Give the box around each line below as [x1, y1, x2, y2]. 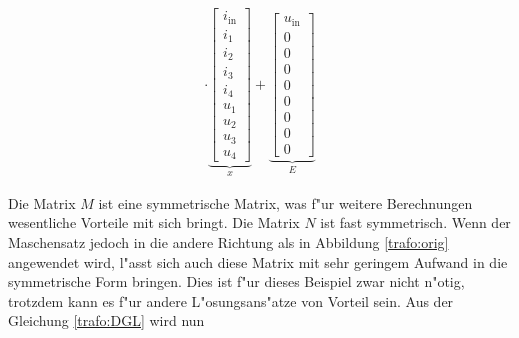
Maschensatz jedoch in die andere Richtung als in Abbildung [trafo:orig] [8, 232, 449, 253]
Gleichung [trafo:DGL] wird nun [8, 310, 205, 331]
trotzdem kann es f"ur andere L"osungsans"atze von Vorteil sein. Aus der [8, 290, 454, 311]
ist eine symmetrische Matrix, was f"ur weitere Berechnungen [98, 192, 473, 213]
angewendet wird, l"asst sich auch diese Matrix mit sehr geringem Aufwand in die [8, 251, 508, 272]
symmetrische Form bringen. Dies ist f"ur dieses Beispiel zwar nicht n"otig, [8, 271, 465, 292]
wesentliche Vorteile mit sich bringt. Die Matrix [8, 212, 300, 233]
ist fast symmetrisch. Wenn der [320, 212, 511, 233]
